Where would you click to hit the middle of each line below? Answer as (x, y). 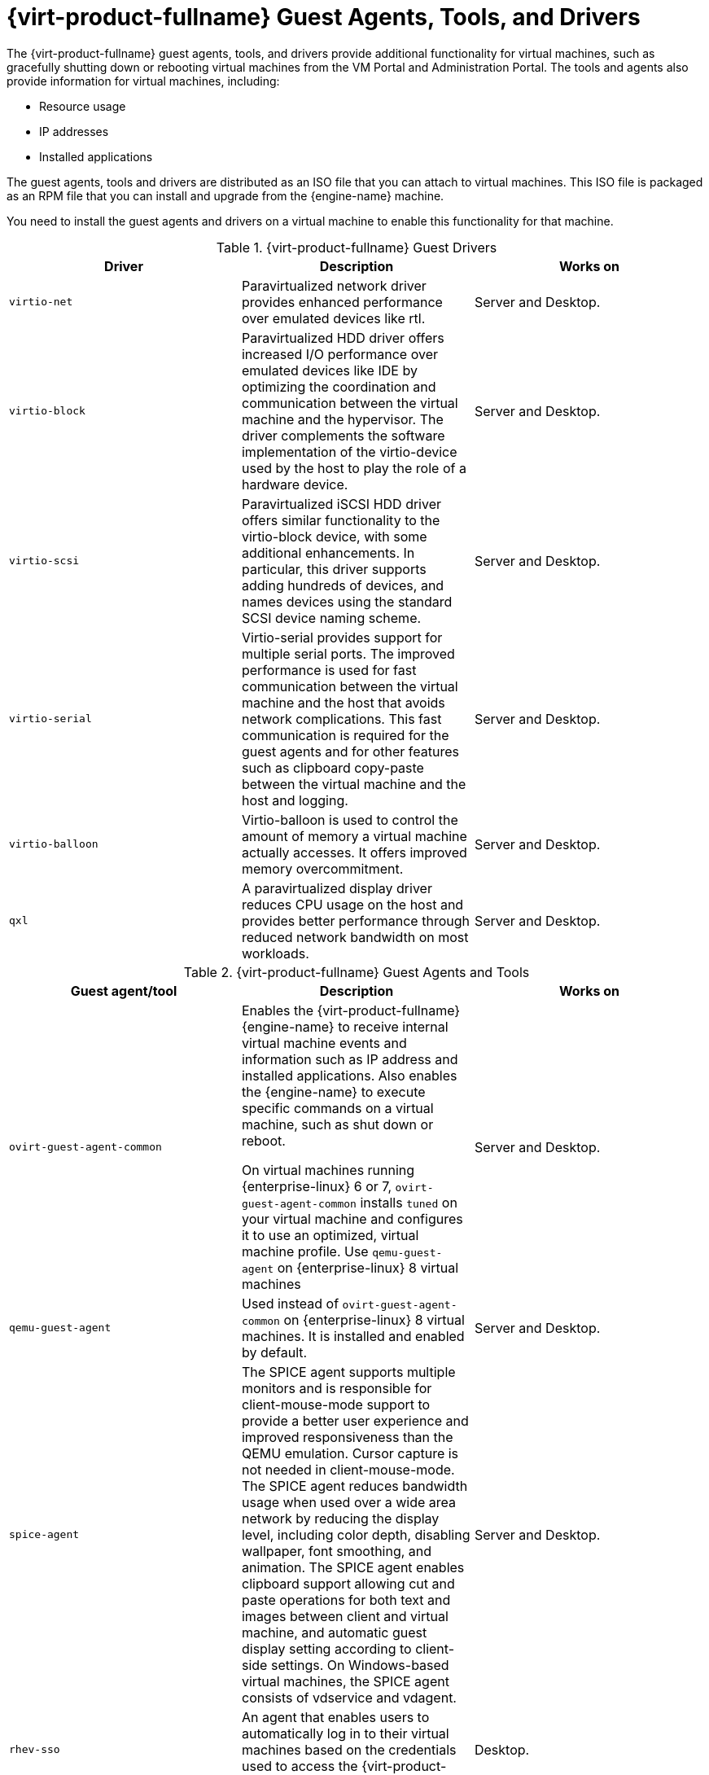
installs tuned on (409, 1202)
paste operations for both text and (346, 1600)
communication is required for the (345, 735)
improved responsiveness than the (347, 1437)
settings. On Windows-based (360, 1665)
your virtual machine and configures (352, 1218)
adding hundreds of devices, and (343, 585)
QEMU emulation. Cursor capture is (350, 1453)
